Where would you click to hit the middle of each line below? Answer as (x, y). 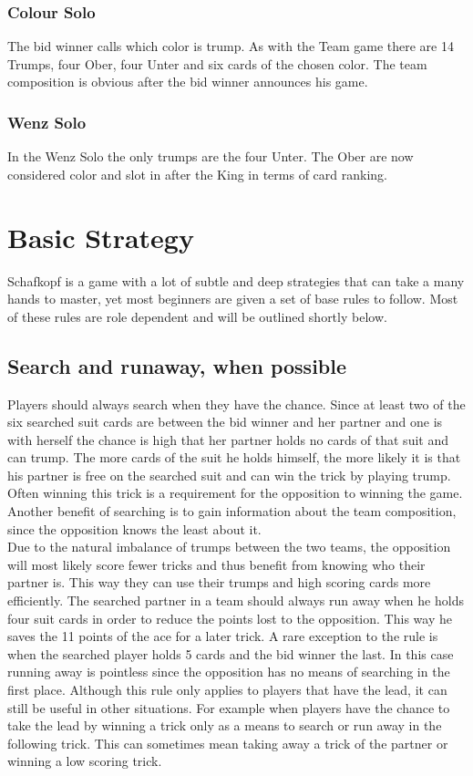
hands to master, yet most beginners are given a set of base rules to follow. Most (233, 299)
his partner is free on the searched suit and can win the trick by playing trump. (229, 475)
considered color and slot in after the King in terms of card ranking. (197, 174)
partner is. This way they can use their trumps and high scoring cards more (219, 582)
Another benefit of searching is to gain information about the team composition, (232, 511)
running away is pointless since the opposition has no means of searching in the (229, 672)
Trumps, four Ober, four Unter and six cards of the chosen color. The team (217, 63)
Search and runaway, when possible (177, 365)
